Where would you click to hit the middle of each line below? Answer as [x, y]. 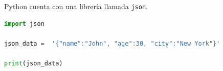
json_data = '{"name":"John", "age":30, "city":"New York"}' [112, 43]
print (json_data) [34, 64]
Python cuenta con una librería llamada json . [76, 6]
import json [24, 24]
